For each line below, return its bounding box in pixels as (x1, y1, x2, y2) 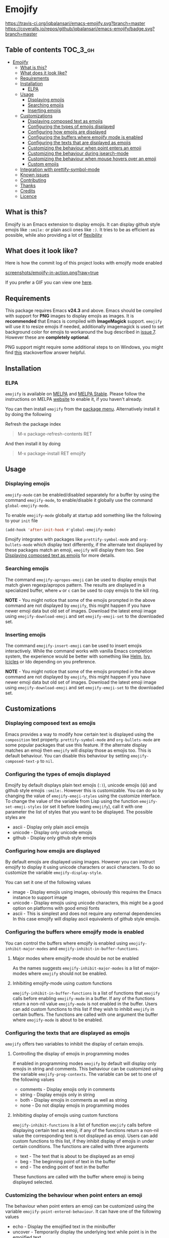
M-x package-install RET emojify (17, 450, 86, 456)
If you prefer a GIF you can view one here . (5, 279, 93, 286)
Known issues (20, 172, 49, 178)
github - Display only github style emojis (12, 835, 97, 841)
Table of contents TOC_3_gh (5, 45, 95, 54)
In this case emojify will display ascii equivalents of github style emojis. (12, 916, 160, 922)
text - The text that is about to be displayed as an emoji (20, 1153, 135, 1159)
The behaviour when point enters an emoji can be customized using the (5, 1203, 154, 1209)
